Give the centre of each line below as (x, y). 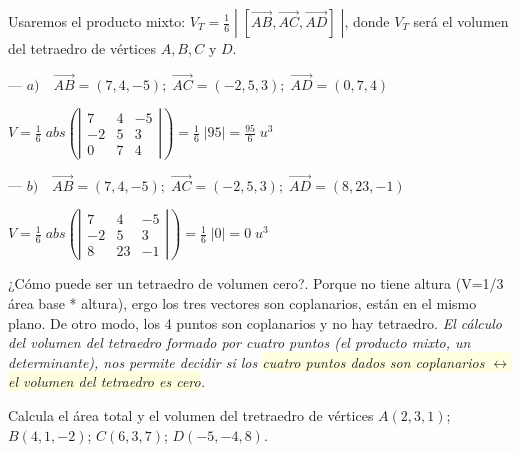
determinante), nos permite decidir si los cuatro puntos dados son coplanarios (246, 361)
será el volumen (461, 21)
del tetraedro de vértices (82, 48)
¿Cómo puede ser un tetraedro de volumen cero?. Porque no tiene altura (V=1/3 (256, 283)
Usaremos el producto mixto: (97, 21)
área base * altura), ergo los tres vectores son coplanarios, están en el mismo (242, 302)
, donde (367, 21)
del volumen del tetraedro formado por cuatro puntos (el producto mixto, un (239, 342)
